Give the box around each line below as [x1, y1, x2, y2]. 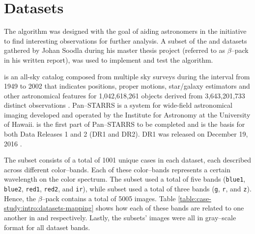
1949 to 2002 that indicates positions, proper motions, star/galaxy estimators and [4, 81, 250, 91]
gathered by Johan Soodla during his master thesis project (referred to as [4, 45, 226, 55]
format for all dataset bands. [4, 222, 90, 232]
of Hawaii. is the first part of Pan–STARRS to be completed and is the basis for [4, 119, 245, 129]
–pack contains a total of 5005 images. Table [42, 193, 176, 203]
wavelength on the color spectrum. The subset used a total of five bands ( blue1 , [4, 174, 246, 184]
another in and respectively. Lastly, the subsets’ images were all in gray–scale [4, 212, 236, 222]
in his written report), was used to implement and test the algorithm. [4, 54, 213, 65]
